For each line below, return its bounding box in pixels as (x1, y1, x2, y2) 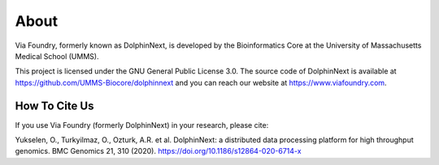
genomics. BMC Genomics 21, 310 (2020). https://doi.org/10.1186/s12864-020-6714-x (15, 146, 302, 156)
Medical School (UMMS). (15, 51, 99, 61)
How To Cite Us (15, 99, 94, 112)
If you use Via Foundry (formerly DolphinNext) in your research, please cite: (15, 120, 269, 129)
